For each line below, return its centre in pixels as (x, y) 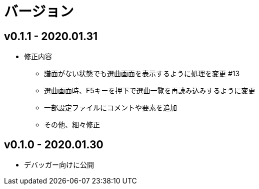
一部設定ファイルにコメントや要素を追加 (110, 108)
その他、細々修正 (72, 125)
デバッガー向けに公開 (59, 165)
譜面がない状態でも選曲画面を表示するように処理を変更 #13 (142, 74)
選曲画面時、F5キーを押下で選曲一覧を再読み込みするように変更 (150, 91)
